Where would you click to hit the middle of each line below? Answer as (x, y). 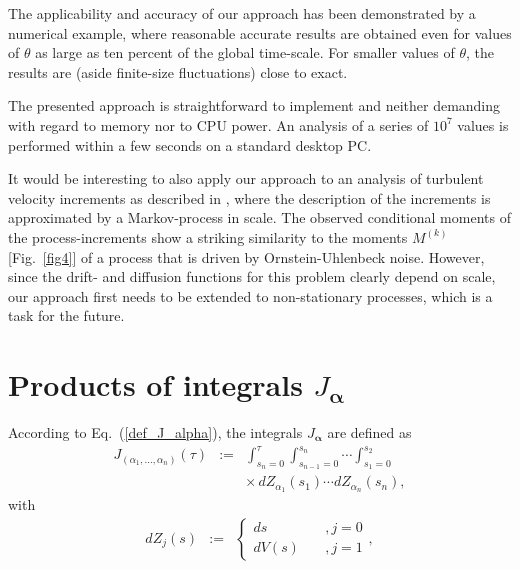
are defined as (369, 432)
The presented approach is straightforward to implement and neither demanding (254, 105)
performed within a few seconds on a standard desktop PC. (190, 144)
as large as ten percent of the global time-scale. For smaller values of (245, 52)
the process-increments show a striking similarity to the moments (208, 236)
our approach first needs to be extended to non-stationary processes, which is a (250, 295)
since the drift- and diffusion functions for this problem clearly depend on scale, (252, 276)
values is (483, 124)
